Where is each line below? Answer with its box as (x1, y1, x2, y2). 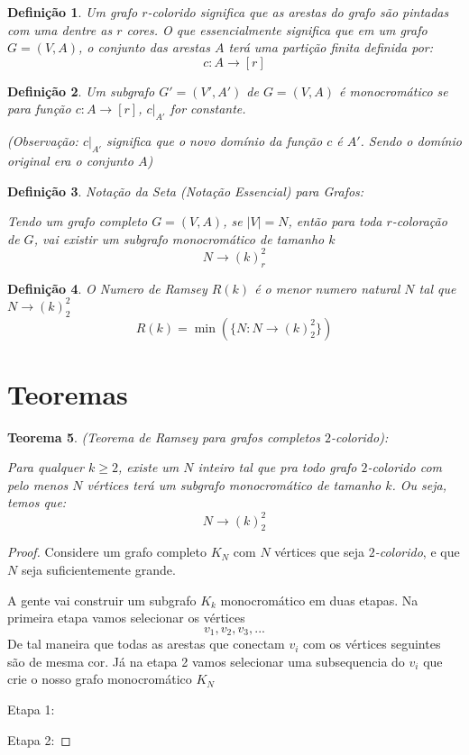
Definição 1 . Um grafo (7, 3, 138, 21)
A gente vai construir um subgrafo (7, 590, 197, 609)
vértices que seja (274, 542, 365, 561)
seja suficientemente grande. (21, 559, 176, 578)
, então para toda (288, 212, 382, 231)
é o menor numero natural (254, 278, 400, 297)
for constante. (170, 99, 246, 118)
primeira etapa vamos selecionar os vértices (7, 608, 245, 627)
